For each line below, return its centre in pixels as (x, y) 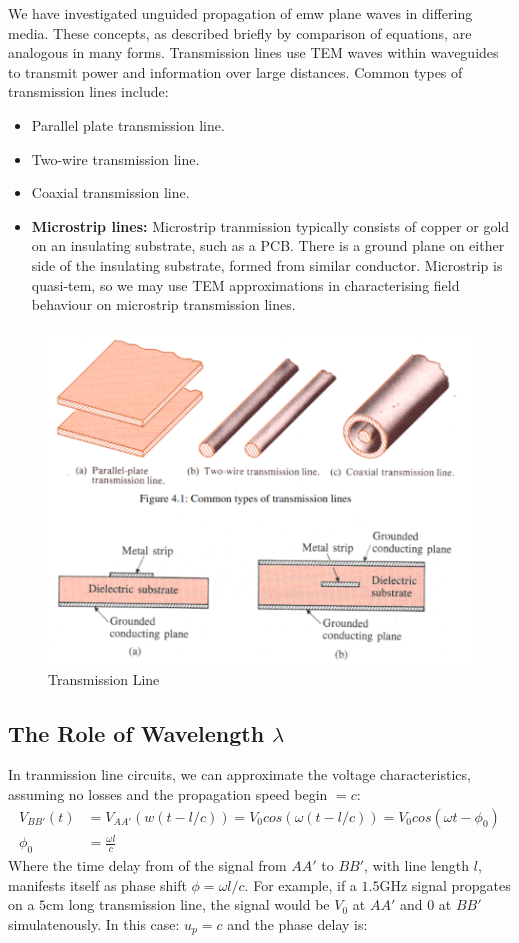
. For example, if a (300, 884)
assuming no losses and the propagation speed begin (168, 794)
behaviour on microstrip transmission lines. (163, 304)
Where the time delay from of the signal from (147, 865)
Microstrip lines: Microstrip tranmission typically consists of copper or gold (270, 225)
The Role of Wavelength (136, 732)
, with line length (417, 865)
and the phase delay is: (297, 923)
